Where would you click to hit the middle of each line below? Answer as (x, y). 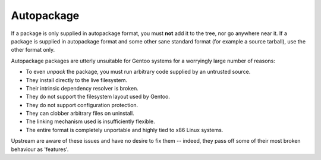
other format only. (33, 50)
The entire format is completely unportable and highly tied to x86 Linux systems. (125, 130)
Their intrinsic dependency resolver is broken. (82, 88)
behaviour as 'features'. (40, 149)
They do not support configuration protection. (82, 105)
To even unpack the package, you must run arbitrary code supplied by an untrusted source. (138, 72)
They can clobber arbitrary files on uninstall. (80, 114)
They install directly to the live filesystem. (77, 80)
